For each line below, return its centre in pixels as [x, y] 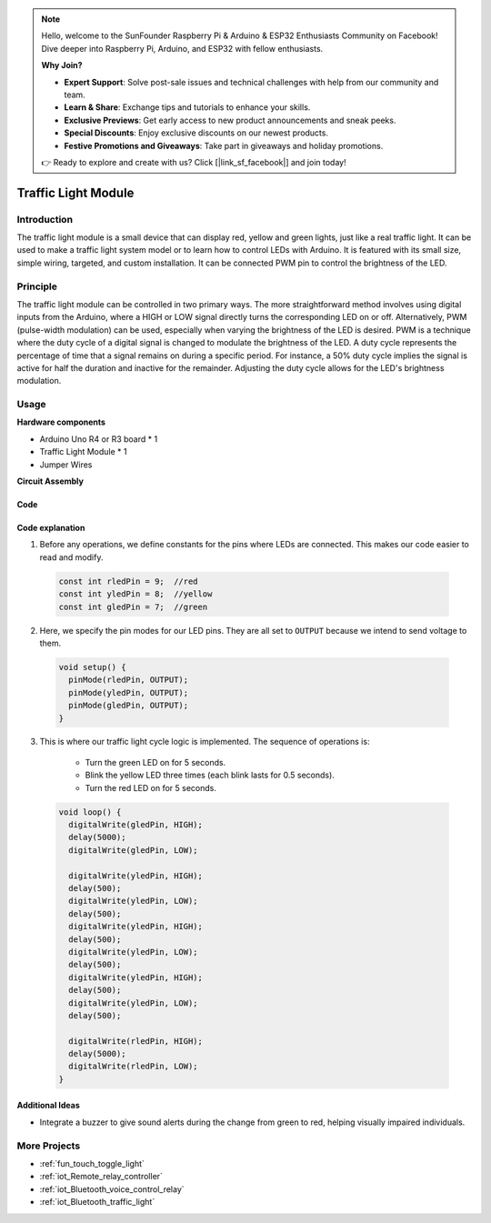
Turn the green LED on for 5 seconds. [155, 762]
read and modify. [71, 557]
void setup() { [92, 667]
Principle [37, 286]
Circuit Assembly [50, 481]
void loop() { [90, 812]
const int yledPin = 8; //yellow [135, 594]
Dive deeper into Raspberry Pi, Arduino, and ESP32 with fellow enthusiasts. [182, 48]
